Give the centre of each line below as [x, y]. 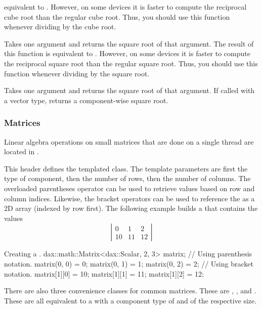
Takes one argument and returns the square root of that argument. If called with [129, 90]
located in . [21, 151]
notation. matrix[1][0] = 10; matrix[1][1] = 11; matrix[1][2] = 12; [104, 273]
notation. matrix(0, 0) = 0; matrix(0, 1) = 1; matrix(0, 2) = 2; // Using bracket [129, 263]
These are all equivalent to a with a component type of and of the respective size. [130, 300]
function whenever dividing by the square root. [77, 73]
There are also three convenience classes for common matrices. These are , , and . [130, 291]
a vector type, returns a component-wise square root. [86, 100]
